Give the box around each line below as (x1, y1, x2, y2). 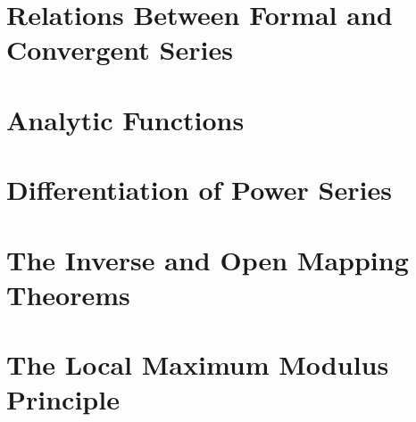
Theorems (6, 276, 130, 312)
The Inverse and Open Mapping (6, 241, 409, 277)
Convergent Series (6, 31, 233, 68)
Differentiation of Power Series (6, 171, 392, 208)
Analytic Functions (6, 101, 245, 137)
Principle (6, 381, 120, 418)
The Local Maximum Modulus (6, 346, 389, 383)
